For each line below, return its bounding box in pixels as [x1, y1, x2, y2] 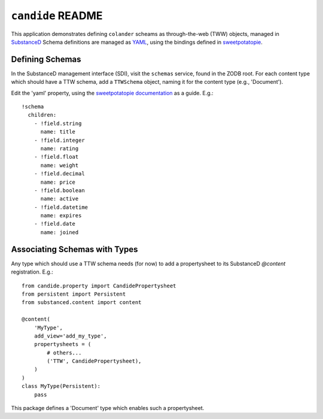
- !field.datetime [33, 204, 89, 211]
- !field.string [33, 120, 82, 127]
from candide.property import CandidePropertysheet [22, 282, 176, 289]
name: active [40, 195, 79, 202]
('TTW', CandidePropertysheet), [47, 358, 142, 365]
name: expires [40, 212, 82, 219]
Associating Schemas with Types [11, 244, 138, 254]
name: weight [40, 162, 79, 169]
